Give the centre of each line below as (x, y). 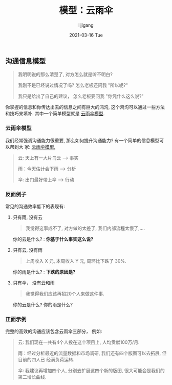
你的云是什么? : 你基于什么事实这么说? (53, 239)
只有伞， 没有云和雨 (34, 283)
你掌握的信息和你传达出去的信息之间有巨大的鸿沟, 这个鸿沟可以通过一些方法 (85, 107)
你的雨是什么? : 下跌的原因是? (44, 272)
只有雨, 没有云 (27, 217)
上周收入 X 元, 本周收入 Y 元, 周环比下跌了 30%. (76, 261)
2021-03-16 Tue (86, 35)
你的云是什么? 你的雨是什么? (43, 304)
